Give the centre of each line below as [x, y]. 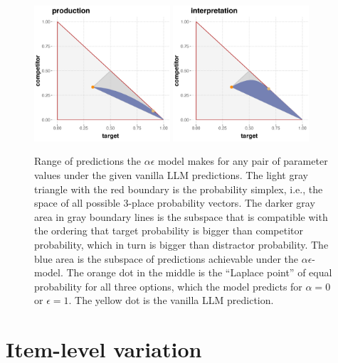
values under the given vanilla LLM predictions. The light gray [171, 174]
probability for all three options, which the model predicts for [168, 286]
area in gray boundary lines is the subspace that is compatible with [181, 216]
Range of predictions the [88, 161]
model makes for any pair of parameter [243, 161]
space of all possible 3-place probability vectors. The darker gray [175, 203]
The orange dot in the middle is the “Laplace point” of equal [199, 272]
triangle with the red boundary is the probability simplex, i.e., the [179, 189]
